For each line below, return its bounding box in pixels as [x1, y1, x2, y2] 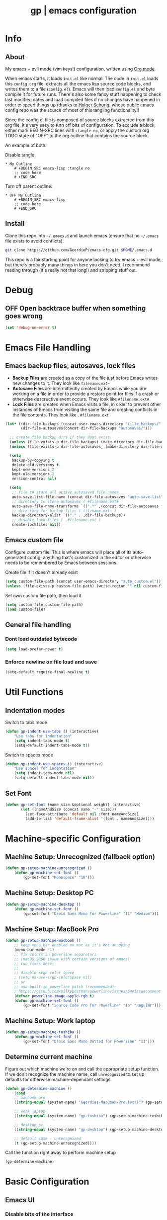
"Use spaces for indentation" [14, 766, 77, 771]
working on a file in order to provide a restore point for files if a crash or [12, 391, 159, 397]
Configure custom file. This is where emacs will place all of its [5, 549, 132, 555]
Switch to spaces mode [5, 752, 54, 758]
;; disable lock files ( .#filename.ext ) [11, 517, 101, 523]
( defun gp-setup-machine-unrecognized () [5, 866, 92, 871]
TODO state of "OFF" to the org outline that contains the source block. [5, 133, 149, 139]
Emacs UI [5, 1196, 35, 1204]
